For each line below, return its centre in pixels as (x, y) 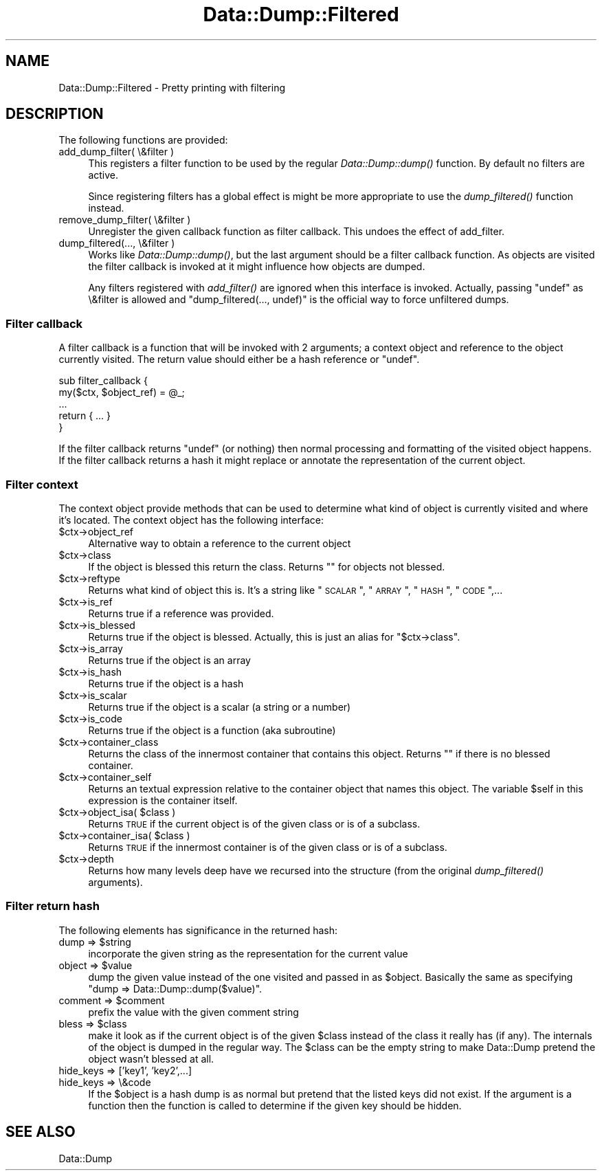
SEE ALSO (41, 1132)
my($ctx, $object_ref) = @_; (122, 392)
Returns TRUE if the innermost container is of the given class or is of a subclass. (268, 847)
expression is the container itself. (163, 800)
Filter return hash (53, 906)
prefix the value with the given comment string (193, 1012)
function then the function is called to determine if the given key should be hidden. (275, 1105)
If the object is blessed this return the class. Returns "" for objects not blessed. (267, 566)
